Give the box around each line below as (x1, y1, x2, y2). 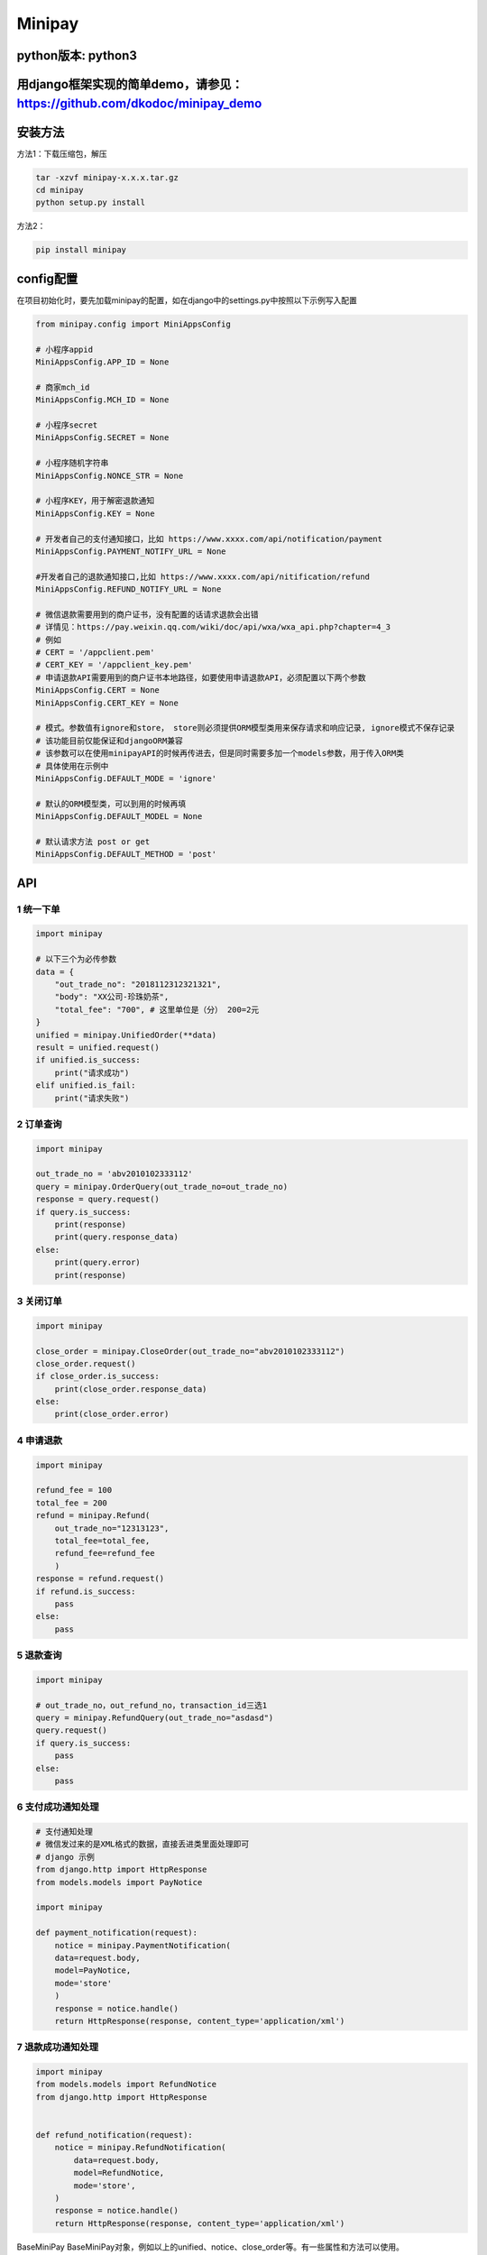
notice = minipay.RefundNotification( (54, 2142, 226, 2153)
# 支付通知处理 (35, 1827, 94, 1837)
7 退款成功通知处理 (16, 2041, 99, 2054)
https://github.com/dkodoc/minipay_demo (16, 96, 262, 111)
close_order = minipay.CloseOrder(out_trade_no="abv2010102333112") (35, 1346, 345, 1357)
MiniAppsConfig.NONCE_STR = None (35, 470, 184, 481)
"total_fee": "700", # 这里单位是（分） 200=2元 (54, 1004, 260, 1015)
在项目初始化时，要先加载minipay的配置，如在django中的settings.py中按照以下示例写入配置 (16, 294, 358, 306)
